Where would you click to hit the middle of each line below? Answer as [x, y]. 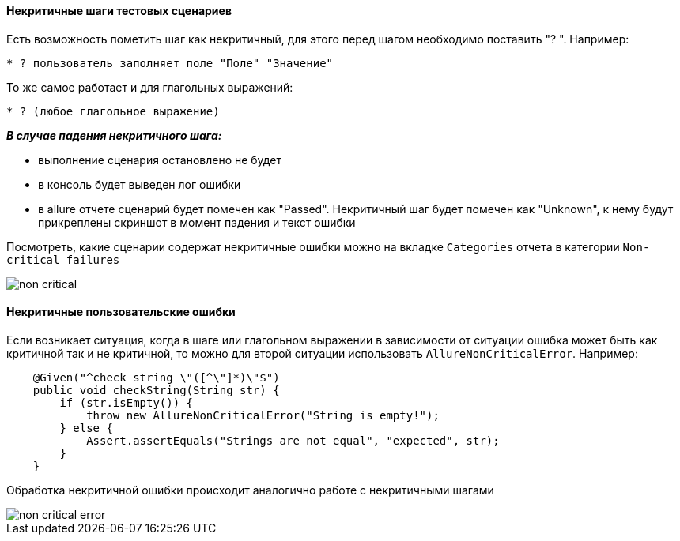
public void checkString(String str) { [156, 390]
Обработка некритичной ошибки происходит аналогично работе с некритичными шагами [250, 490]
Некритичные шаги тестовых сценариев [119, 11]
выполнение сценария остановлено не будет [160, 160]
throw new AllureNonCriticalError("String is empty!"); [263, 415]
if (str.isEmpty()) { [127, 402]
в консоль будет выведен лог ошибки [140, 184]
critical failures [63, 259]
